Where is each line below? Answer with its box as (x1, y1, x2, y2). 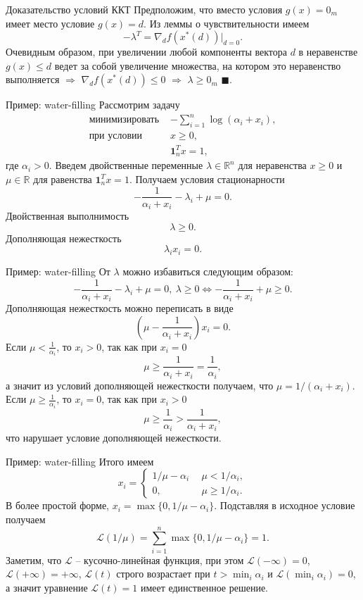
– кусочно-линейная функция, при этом (75, 552, 244, 567)
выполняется (6, 72, 60, 87)
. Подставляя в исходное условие (214, 498, 355, 513)
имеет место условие (6, 15, 95, 30)
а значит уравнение (6, 580, 88, 594)
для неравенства (238, 158, 307, 173)
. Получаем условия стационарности (129, 171, 285, 186)
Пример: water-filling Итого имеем (6, 454, 154, 468)
